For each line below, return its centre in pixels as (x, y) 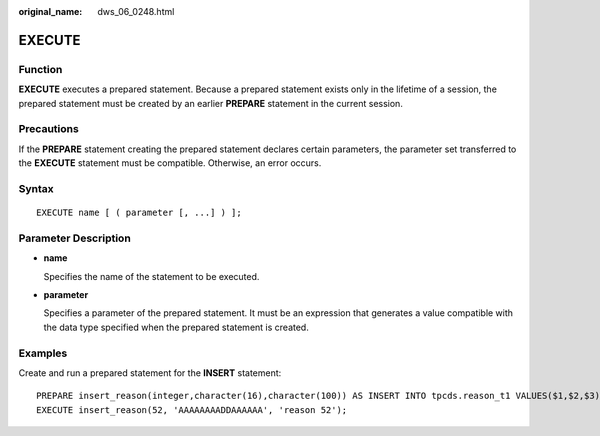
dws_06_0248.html (136, 11)
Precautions (48, 129)
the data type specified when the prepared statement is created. (176, 327)
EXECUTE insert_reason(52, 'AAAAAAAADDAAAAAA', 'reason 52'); (192, 409)
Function (40, 69)
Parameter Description (75, 238)
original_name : (50, 11)
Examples (43, 353)
